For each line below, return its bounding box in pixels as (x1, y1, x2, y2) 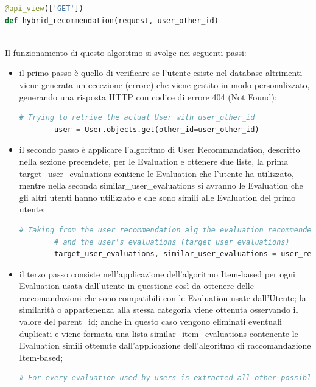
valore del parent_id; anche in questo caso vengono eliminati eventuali (19, 315, 282, 328)
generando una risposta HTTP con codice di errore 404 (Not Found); (19, 90, 277, 103)
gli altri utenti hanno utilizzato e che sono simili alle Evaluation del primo (19, 190, 296, 203)
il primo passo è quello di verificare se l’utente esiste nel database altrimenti (19, 66, 303, 79)
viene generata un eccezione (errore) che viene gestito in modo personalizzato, (19, 78, 310, 91)
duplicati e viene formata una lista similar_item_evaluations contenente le (19, 327, 298, 340)
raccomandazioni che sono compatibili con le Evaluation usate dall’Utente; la (19, 291, 306, 304)
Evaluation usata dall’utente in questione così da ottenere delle (19, 279, 254, 292)
